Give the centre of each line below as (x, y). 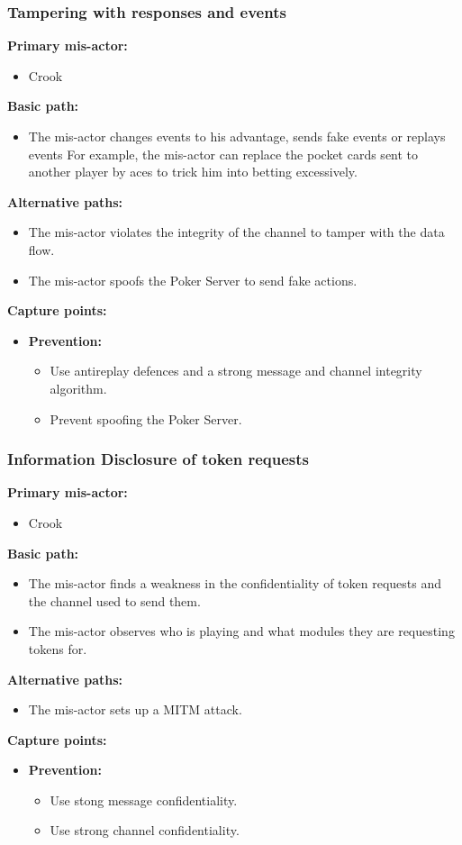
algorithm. (78, 388)
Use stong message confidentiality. (144, 800)
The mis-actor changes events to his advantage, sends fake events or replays (237, 136)
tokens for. (58, 648)
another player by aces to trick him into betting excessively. (193, 172)
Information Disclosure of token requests (158, 459)
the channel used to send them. (114, 600)
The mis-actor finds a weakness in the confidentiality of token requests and (235, 583)
